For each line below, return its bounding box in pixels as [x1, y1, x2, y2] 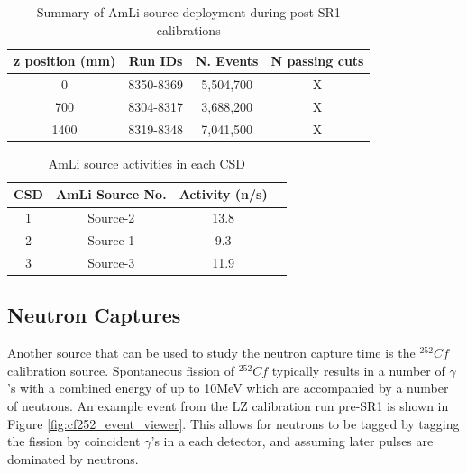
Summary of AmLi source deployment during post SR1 [36, 3, 341, 21]
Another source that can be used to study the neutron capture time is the [7, 343, 416, 362]
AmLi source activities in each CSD [48, 153, 246, 172]
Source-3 [87, 252, 135, 271]
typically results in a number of [271, 360, 445, 379]
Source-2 [87, 208, 135, 227]
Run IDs [128, 51, 183, 70]
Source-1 [87, 231, 135, 250]
